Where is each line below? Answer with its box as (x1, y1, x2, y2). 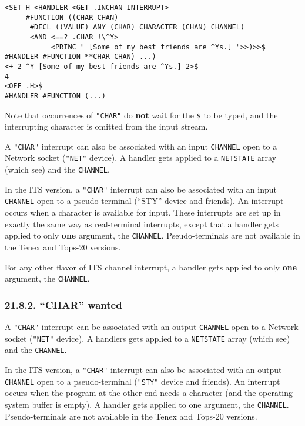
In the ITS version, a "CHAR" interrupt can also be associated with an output (5, 363, 282, 375)
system (5, 398, 29, 410)
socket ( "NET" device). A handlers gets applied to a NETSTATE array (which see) (5, 332, 290, 344)
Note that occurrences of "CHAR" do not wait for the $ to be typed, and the (5, 108, 278, 121)
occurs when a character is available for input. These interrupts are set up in (5, 206, 281, 219)
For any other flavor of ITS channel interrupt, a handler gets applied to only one (5, 260, 297, 273)
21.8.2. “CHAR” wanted (5, 297, 122, 312)
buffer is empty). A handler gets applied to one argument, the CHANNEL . (32, 398, 289, 410)
